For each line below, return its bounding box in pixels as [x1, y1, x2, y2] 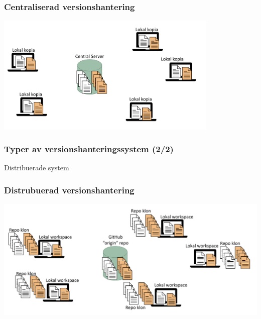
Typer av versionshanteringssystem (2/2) [4, 143, 174, 155]
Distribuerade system [4, 162, 69, 173]
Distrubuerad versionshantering [4, 183, 135, 196]
